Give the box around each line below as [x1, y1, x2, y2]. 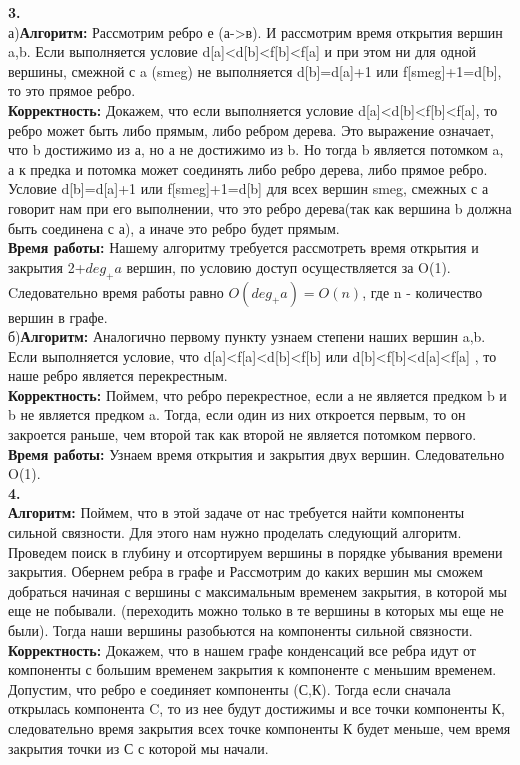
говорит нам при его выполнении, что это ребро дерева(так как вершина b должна [8, 197, 512, 218]
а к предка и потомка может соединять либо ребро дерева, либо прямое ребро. [8, 158, 488, 179]
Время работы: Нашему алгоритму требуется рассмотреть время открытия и [8, 237, 479, 258]
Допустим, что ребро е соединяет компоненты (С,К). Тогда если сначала [8, 678, 451, 699]
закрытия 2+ [8, 256, 86, 277]
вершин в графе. [8, 306, 108, 327]
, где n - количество [362, 281, 483, 302]
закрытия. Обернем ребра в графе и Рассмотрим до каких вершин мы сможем [8, 561, 483, 582]
